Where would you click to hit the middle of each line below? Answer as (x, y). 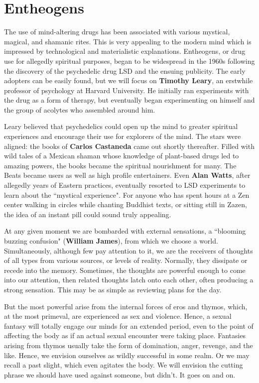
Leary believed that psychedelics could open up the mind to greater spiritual (121, 126)
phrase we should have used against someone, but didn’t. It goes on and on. (120, 374)
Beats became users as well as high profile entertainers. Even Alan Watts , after (127, 175)
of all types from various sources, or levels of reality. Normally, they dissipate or (126, 260)
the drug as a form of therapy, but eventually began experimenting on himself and (129, 100)
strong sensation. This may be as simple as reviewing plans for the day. (113, 289)
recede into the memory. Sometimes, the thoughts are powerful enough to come (125, 270)
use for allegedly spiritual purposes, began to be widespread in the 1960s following (129, 61)
